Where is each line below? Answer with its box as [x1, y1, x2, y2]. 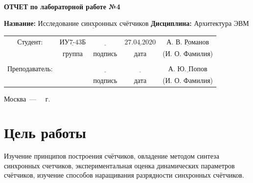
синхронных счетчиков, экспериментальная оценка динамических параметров [4, 160, 235, 170]
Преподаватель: [7, 63, 53, 73]
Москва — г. [4, 94, 50, 104]
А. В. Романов [166, 39, 209, 46]
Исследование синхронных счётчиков [38, 20, 149, 27]
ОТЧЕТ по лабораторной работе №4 [4, 1, 120, 11]
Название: [4, 18, 36, 28]
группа [63, 48, 83, 59]
